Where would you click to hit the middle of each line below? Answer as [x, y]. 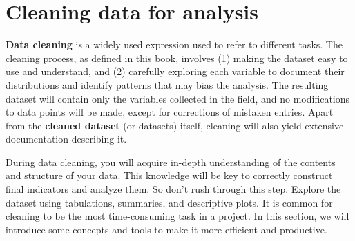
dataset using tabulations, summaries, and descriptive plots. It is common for [169, 202]
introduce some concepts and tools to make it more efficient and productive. [166, 229]
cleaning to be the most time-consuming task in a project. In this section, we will [177, 216]
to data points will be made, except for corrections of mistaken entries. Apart [170, 112]
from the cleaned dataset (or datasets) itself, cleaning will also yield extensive [175, 125]
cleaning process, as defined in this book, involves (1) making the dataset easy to [177, 57]
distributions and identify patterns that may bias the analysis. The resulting [167, 84]
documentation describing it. [66, 139]
